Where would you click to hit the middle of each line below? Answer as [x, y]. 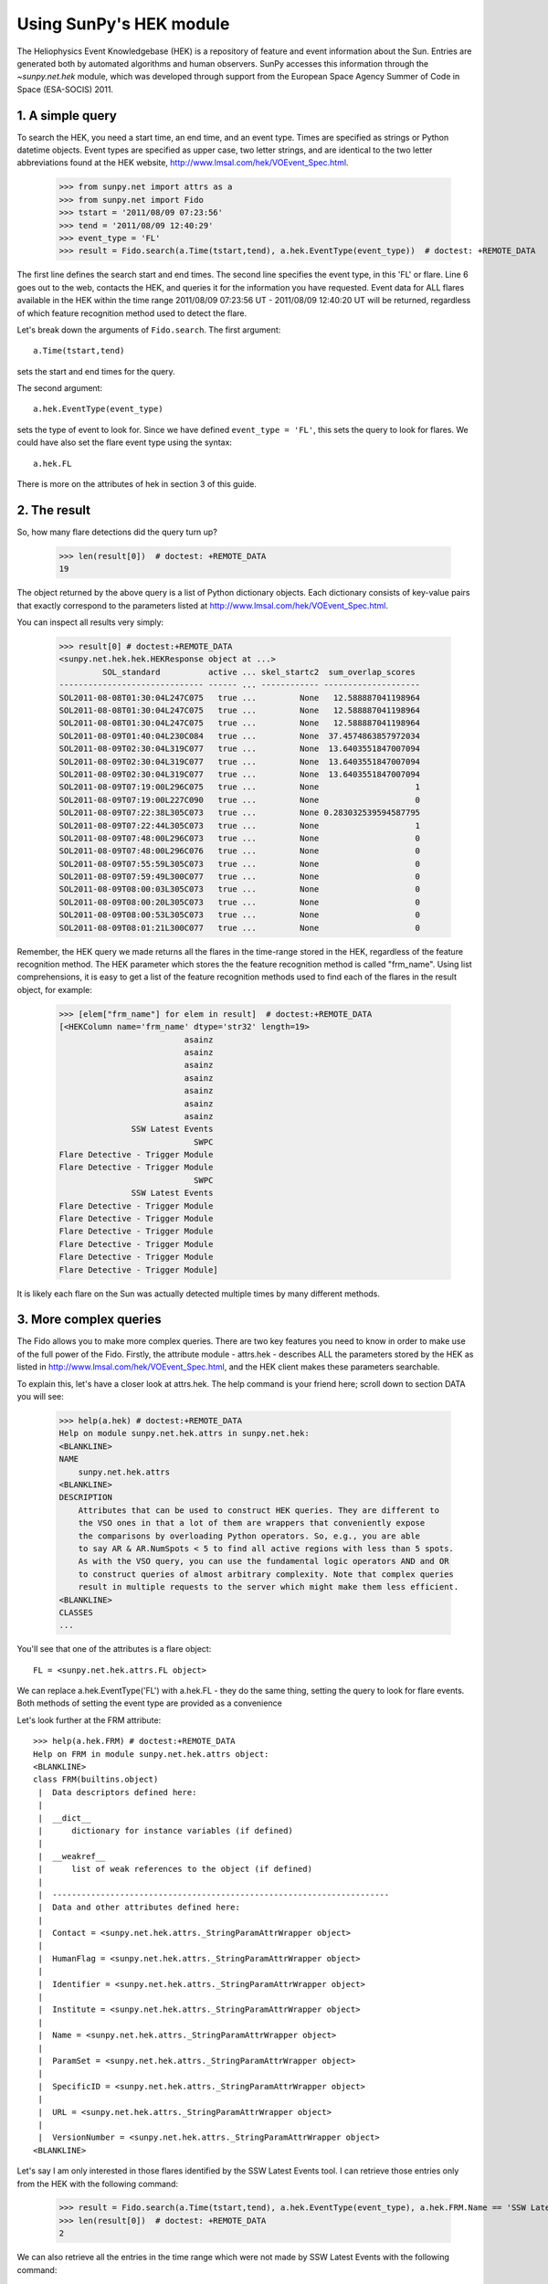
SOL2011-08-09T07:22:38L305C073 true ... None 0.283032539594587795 [239, 813]
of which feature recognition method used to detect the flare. [132, 313]
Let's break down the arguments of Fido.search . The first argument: [149, 330]
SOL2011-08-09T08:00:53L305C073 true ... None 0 [239, 915]
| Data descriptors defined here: [117, 1792]
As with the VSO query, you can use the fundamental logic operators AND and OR [263, 1561]
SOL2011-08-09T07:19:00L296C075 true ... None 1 [239, 787]
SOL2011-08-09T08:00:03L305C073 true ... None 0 [239, 889]
